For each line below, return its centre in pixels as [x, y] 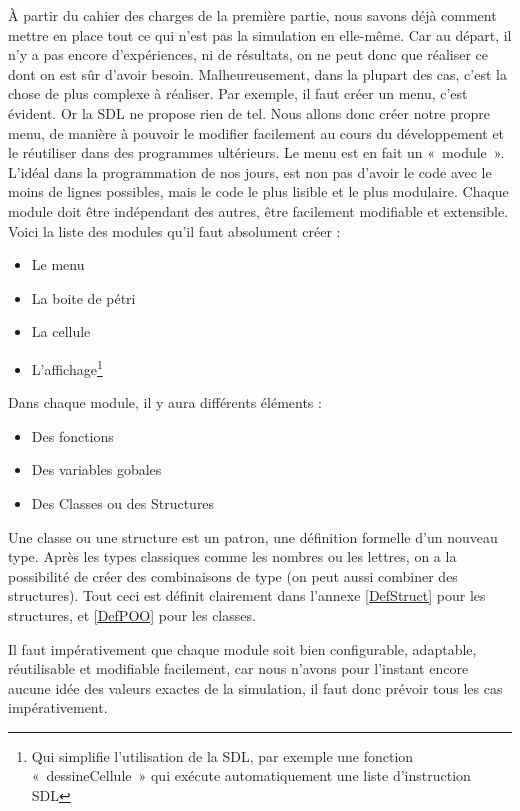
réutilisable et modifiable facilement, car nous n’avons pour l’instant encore [238, 668]
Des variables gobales [96, 469]
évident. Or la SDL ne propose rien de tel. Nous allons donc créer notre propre [249, 112]
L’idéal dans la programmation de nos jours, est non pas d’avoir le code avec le [250, 171]
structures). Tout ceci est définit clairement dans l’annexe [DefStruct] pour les [247, 595]
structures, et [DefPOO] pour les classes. [132, 614]
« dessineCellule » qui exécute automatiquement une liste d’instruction [251, 775]
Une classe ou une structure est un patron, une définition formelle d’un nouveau [253, 536]
